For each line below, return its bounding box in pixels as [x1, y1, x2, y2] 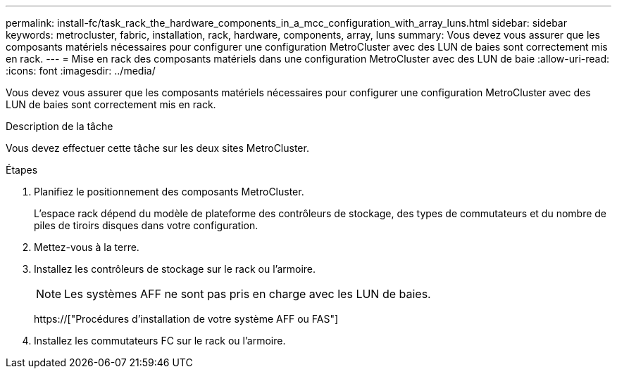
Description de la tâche [6, 120, 113, 132]
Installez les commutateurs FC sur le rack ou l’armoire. [34, 335, 286, 347]
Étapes [6, 164, 38, 176]
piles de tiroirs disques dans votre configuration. [34, 219, 258, 231]
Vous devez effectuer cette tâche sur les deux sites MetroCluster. [6, 142, 309, 154]
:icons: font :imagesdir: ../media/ [6, 65, 156, 77]
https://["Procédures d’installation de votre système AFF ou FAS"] [34, 313, 339, 325]
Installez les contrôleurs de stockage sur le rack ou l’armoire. [34, 263, 316, 275]
